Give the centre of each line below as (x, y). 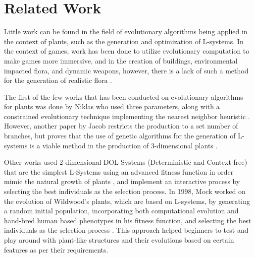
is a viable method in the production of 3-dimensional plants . (124, 145)
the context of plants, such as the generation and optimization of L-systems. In (124, 41)
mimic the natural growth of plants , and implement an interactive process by (122, 181)
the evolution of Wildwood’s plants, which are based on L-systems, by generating (127, 201)
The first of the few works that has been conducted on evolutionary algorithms (124, 97)
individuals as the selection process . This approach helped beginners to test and (126, 230)
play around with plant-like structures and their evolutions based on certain (119, 240)
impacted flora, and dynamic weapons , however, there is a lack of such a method (126, 70)
